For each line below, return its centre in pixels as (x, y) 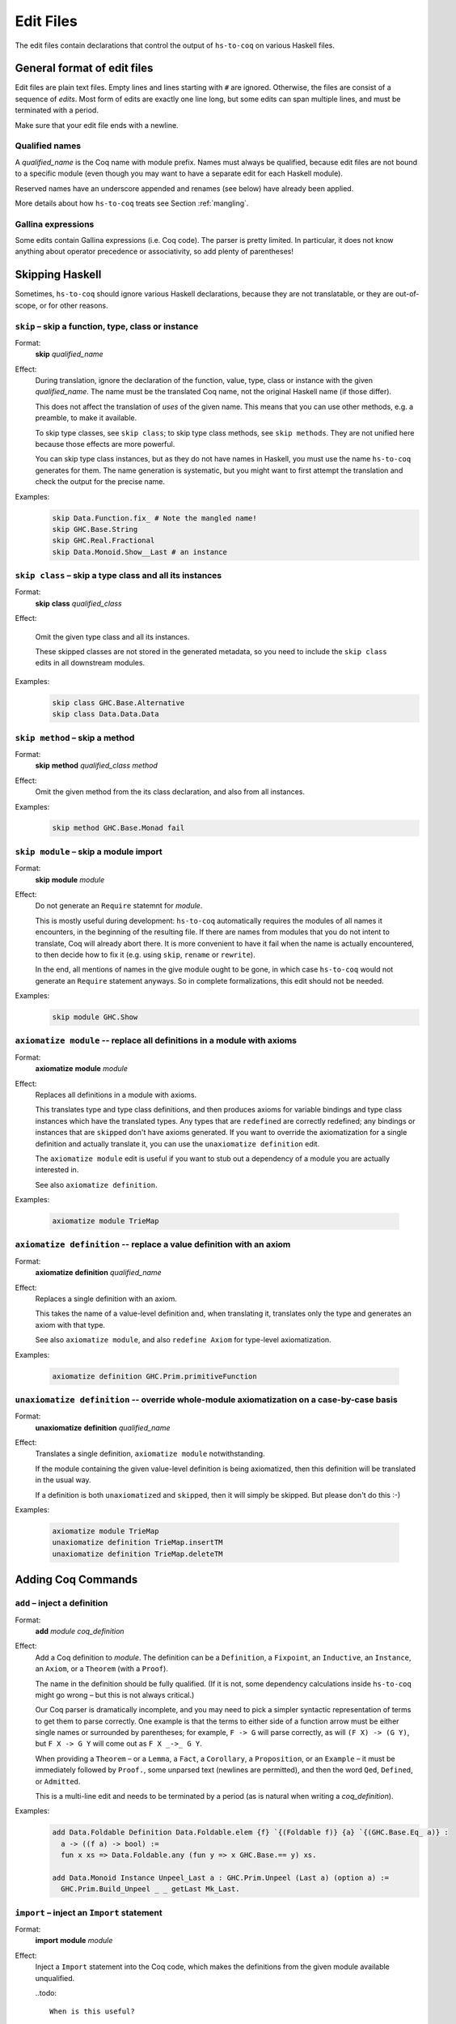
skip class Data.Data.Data (106, 714)
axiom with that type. (70, 1325)
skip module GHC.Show (95, 1017)
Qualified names (48, 146)
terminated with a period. (57, 110)
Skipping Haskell (58, 275)
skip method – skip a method (75, 738)
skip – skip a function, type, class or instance (107, 326)
